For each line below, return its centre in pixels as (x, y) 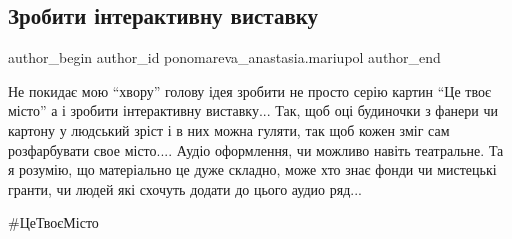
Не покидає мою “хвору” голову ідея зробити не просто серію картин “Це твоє (249, 90)
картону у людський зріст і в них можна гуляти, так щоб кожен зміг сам (229, 129)
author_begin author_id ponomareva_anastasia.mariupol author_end (224, 57)
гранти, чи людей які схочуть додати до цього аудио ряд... (185, 188)
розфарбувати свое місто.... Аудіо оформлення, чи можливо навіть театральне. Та (256, 149)
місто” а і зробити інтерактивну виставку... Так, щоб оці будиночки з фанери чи (253, 110)
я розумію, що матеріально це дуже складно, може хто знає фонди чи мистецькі (252, 169)
